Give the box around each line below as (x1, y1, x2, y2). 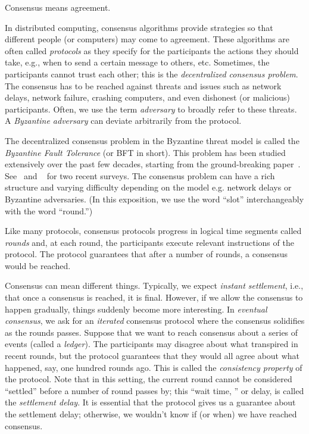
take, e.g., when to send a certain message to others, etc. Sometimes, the (5, 56, 270, 68)
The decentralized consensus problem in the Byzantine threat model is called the (5, 134, 299, 146)
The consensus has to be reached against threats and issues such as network (5, 79, 282, 92)
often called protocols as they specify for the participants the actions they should (5, 44, 299, 57)
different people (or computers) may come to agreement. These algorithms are (5, 33, 289, 45)
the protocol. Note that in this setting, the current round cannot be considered (5, 373, 292, 385)
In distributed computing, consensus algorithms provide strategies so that (5, 21, 273, 33)
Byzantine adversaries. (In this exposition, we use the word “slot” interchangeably (5, 192, 304, 205)
